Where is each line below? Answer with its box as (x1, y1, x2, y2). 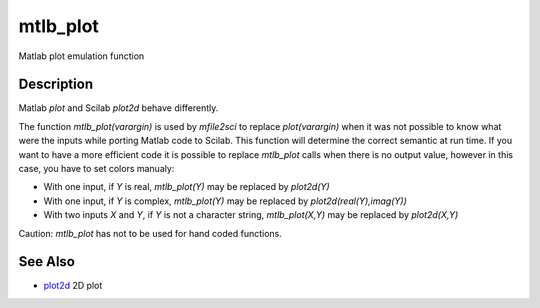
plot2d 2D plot (43, 280, 103, 292)
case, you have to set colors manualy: (18, 163, 175, 175)
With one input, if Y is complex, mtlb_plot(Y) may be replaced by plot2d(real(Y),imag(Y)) (43, 195, 407, 207)
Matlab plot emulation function (18, 50, 145, 62)
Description (18, 76, 94, 93)
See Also (18, 253, 75, 270)
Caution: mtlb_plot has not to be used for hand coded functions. (18, 227, 282, 239)
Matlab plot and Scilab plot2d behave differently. (18, 102, 219, 114)
